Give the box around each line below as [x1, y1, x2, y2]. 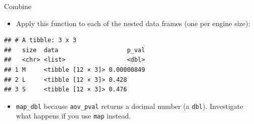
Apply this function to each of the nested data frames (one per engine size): [16, 18, 250, 28]
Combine [4, 1, 32, 11]
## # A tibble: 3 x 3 [4, 37, 77, 44]
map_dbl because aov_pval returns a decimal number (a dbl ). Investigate [16, 100, 243, 111]
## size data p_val [4, 46, 145, 54]
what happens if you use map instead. [16, 110, 131, 121]
